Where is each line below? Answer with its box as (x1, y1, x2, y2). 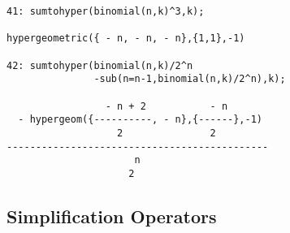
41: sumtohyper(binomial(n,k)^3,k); (6, 6, 205, 17)
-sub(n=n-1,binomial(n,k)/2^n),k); (93, 73, 286, 85)
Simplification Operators (6, 203, 217, 228)
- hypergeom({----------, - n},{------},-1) (18, 114, 262, 126)
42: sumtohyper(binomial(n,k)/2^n (6, 59, 193, 71)
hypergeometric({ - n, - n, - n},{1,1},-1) (6, 32, 245, 45)
